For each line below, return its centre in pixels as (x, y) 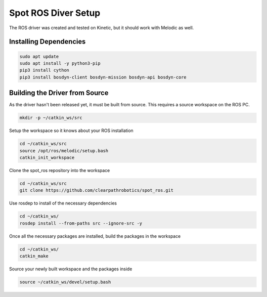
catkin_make (34, 256)
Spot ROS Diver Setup (55, 13)
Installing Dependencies (47, 42)
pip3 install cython (44, 70)
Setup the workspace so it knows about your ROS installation (71, 130)
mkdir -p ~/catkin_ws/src (51, 118)
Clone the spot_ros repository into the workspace (60, 170)
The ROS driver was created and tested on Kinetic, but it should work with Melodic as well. (101, 28)
